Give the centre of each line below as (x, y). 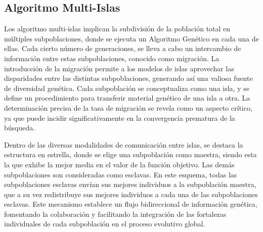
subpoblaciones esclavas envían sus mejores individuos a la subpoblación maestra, (130, 184)
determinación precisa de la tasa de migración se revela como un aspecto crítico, (128, 107)
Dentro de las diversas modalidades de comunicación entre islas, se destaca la (124, 144)
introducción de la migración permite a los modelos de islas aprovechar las (119, 68)
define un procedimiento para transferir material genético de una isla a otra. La (127, 98)
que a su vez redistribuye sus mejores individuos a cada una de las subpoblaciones (131, 194)
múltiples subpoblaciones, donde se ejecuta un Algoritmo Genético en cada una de (131, 38)
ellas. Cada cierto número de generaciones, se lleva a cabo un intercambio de (123, 48)
